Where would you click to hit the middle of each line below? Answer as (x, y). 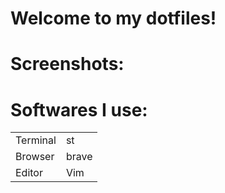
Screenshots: (67, 64)
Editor (29, 173)
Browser (35, 157)
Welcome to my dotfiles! (113, 18)
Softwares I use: (79, 109)
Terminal (36, 140)
